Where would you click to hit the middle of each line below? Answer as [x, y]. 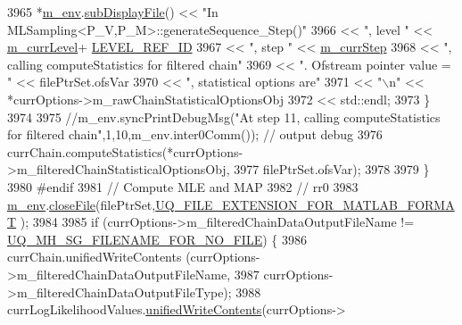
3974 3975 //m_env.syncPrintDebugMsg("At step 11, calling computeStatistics [224, 117]
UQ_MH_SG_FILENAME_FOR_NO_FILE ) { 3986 [157, 239]
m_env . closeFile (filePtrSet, [82, 204]
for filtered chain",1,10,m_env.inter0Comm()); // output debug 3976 [195, 134]
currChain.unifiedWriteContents [95, 257]
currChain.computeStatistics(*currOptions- [125, 151]
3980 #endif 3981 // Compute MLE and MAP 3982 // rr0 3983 [183, 186]
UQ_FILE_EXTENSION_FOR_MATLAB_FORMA [305, 204]
